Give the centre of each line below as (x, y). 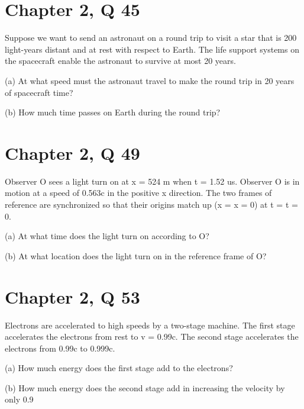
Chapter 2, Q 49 (72, 152)
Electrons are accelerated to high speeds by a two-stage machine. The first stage (150, 325)
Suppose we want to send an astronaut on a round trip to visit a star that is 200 (151, 38)
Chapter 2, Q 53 (72, 296)
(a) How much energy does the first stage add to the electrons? (119, 368)
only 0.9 (19, 399)
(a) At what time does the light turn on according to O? (107, 236)
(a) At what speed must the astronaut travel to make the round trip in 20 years (150, 80)
